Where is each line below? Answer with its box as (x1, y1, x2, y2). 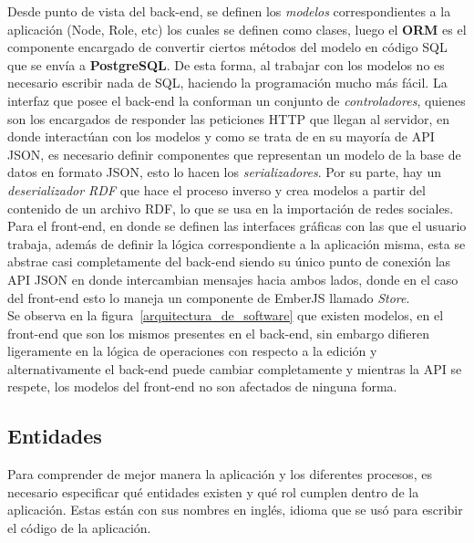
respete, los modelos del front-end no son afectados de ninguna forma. (7, 377, 397, 396)
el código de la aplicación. (7, 518, 151, 538)
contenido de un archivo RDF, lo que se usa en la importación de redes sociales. (7, 198, 454, 217)
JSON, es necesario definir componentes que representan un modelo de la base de (7, 144, 461, 163)
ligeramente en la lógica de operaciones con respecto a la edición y (7, 341, 377, 360)
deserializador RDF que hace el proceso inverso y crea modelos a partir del (7, 180, 426, 199)
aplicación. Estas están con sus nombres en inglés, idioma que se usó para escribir (7, 500, 463, 519)
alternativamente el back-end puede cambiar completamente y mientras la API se (7, 359, 462, 378)
